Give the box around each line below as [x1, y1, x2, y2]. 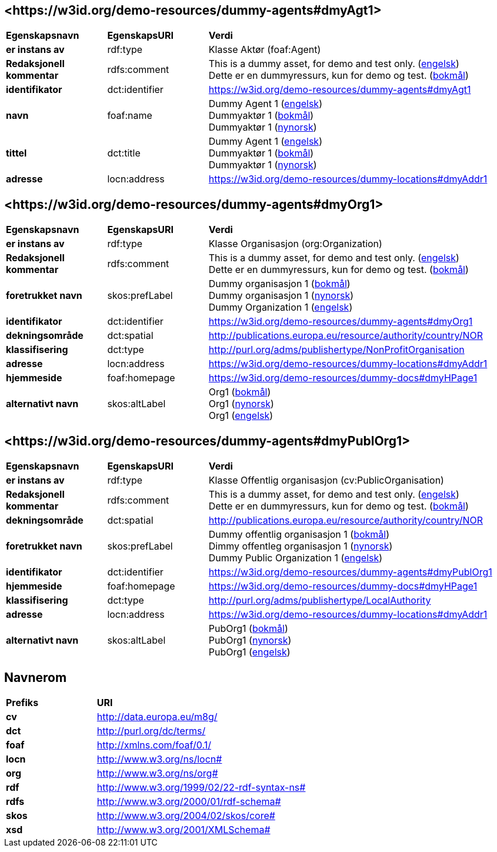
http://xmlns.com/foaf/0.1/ [96, 738, 211, 751]
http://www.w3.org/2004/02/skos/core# [96, 809, 275, 821]
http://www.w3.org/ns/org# [96, 767, 218, 779]
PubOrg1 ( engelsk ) [208, 646, 291, 658]
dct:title [107, 147, 141, 159]
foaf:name [107, 109, 152, 122]
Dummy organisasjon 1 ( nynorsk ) [208, 289, 354, 302]
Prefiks [6, 696, 39, 708]
